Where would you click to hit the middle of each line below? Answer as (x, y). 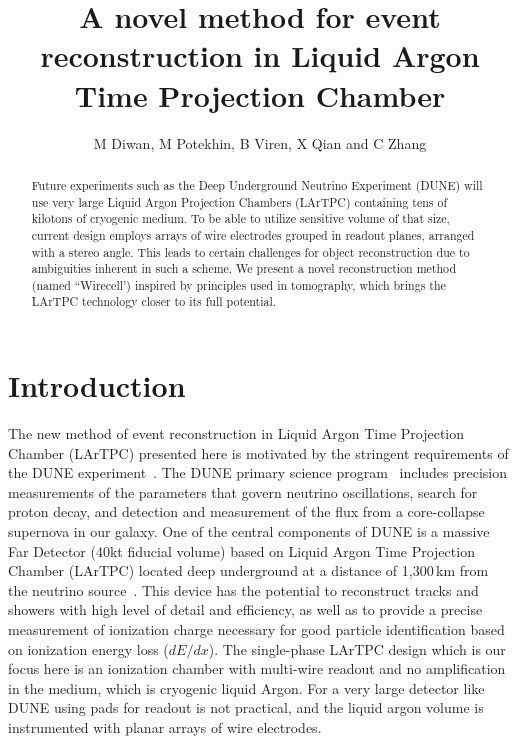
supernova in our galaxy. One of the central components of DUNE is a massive (249, 531)
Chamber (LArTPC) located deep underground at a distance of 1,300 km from (248, 570)
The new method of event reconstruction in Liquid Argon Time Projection (236, 433)
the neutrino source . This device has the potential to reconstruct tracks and (243, 589)
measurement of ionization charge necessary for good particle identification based (256, 629)
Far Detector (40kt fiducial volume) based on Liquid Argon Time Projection (241, 550)
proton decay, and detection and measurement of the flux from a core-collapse (246, 511)
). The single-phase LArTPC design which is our (357, 648)
